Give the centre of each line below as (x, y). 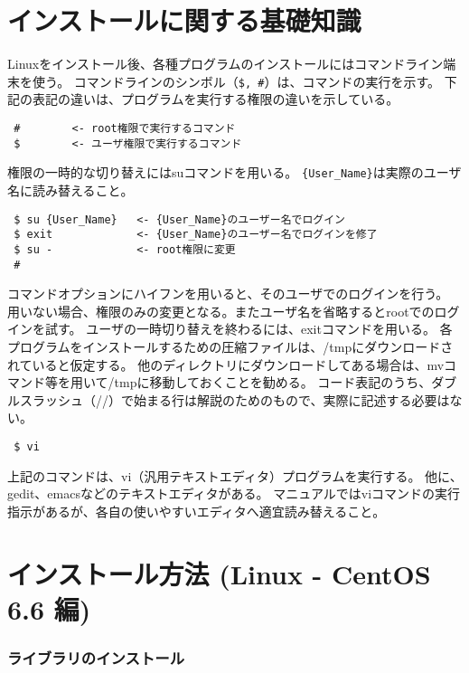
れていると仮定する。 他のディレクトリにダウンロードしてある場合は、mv (226, 364)
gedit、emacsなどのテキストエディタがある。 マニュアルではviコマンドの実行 (234, 493)
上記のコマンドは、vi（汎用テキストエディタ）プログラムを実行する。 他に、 (235, 475)
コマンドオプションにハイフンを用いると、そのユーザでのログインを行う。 (228, 294)
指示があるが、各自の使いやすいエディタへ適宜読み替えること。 (197, 511)
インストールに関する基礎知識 (184, 20)
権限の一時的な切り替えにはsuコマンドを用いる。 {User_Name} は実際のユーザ (234, 172)
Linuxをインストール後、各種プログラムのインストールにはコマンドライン (225, 64)
